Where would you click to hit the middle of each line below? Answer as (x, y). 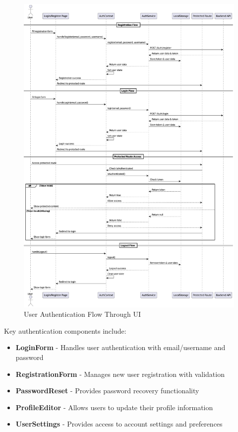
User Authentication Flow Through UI (83, 314)
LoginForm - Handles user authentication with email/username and (120, 347)
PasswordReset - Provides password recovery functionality (107, 391)
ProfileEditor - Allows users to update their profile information (114, 407)
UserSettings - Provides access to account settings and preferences (119, 424)
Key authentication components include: (65, 330)
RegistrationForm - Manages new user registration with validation (120, 374)
